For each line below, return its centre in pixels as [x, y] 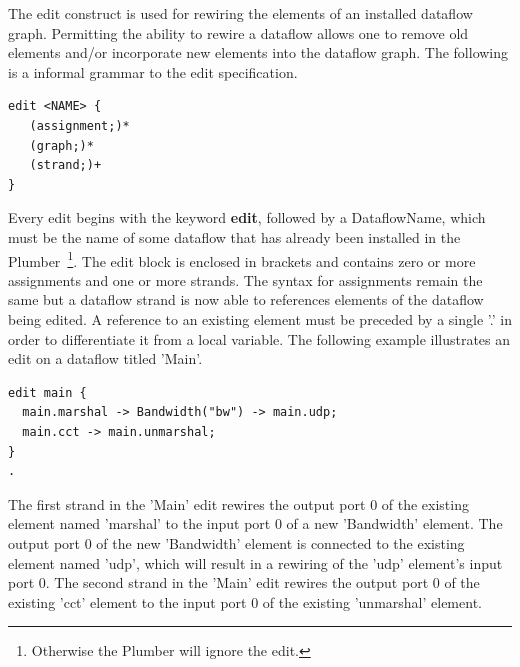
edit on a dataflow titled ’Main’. [105, 358]
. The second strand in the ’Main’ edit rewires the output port [237, 582]
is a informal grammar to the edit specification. [153, 71]
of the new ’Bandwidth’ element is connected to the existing [280, 542]
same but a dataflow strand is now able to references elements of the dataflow [246, 299]
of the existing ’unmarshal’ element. [372, 601]
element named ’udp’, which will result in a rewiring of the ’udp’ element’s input [255, 562]
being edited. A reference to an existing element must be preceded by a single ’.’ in [260, 318]
